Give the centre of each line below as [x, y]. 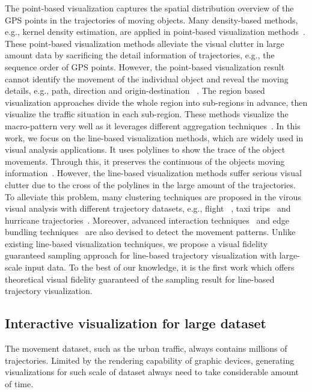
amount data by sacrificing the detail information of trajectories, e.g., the [140, 55]
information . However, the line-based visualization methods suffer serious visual [153, 173]
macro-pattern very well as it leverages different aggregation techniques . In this [153, 125]
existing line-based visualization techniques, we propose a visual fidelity [136, 243]
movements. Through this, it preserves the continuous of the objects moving [145, 161]
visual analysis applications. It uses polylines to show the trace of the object [145, 149]
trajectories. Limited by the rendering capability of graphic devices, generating [150, 360]
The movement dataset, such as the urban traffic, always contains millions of [146, 348]
